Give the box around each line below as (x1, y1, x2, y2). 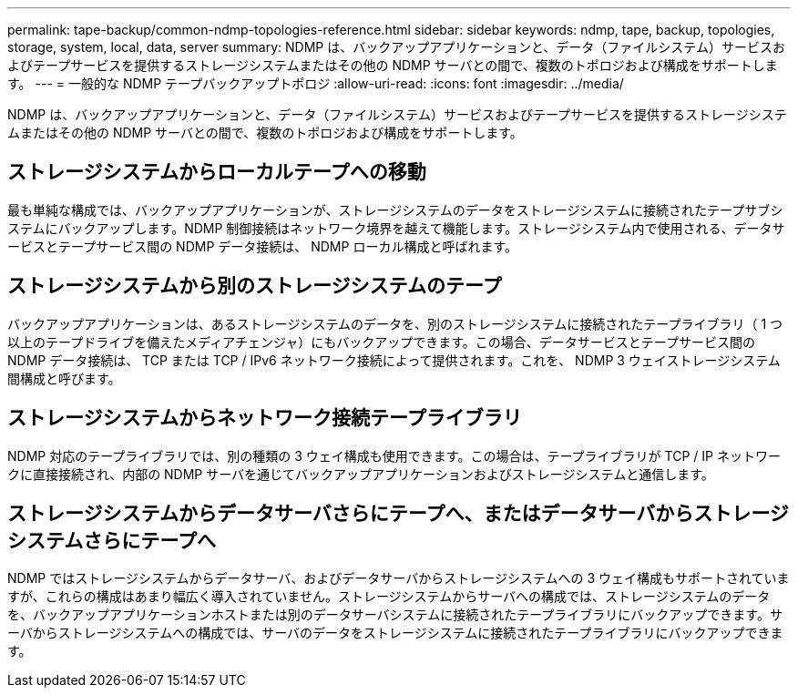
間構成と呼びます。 (7, 370, 121, 386)
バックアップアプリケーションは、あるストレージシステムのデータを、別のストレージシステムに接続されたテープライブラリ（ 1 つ (7, 315, 783, 332)
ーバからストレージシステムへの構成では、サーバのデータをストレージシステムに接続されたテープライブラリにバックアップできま (7, 625, 783, 641)
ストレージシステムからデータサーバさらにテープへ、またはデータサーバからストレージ (7, 501, 789, 525)
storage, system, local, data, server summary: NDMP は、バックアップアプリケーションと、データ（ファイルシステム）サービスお (7, 39, 785, 55)
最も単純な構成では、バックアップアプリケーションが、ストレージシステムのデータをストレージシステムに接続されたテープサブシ (7, 201, 783, 218)
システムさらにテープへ (7, 528, 217, 552)
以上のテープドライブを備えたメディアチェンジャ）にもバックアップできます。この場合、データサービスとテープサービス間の (7, 333, 755, 350)
